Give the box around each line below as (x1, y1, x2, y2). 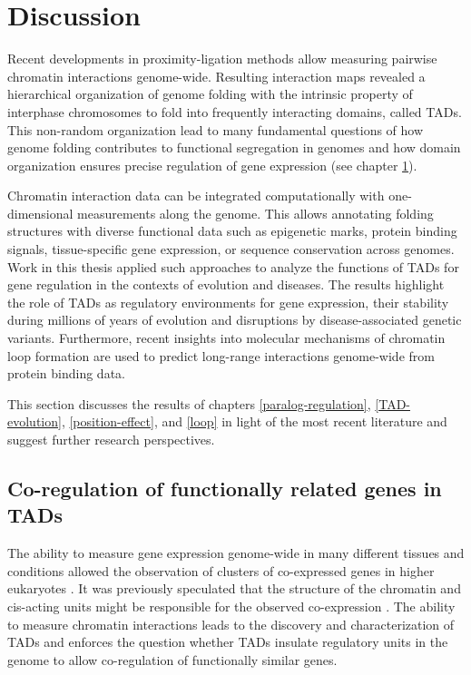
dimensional (7, 203, 74, 222)
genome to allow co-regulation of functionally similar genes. (7, 650, 338, 669)
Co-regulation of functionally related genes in (7, 474, 442, 502)
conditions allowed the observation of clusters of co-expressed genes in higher (7, 561, 435, 580)
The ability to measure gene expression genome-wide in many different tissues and (7, 543, 465, 562)
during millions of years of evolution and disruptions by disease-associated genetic (7, 310, 462, 329)
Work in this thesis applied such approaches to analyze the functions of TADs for (7, 257, 459, 276)
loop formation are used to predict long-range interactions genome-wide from (7, 346, 435, 365)
